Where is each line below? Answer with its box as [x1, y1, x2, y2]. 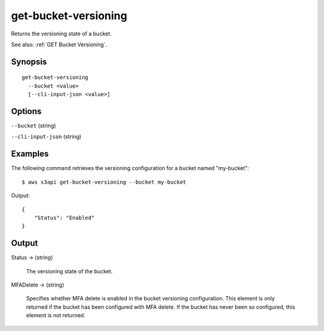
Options [11, 106, 42, 117]
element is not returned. [26, 312, 86, 319]
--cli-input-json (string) [11, 133, 82, 141]
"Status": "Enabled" [34, 214, 95, 221]
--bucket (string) [11, 122, 56, 129]
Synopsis [11, 56, 47, 67]
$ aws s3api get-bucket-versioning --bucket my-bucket [22, 178, 187, 186]
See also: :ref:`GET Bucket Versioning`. [11, 41, 107, 48]
